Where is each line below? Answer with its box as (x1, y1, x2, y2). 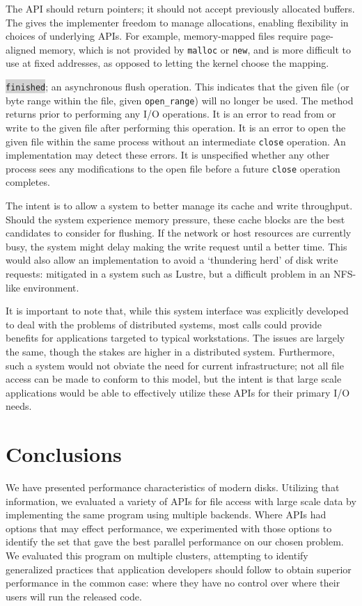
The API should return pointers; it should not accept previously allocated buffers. (6, 1, 355, 15)
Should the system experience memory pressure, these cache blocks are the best (6, 212, 345, 226)
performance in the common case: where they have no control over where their (6, 575, 340, 590)
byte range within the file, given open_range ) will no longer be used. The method (6, 93, 354, 107)
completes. (6, 175, 50, 189)
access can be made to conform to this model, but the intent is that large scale (6, 372, 342, 386)
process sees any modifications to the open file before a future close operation (6, 161, 340, 175)
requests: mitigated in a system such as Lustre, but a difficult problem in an (6, 266, 331, 280)
